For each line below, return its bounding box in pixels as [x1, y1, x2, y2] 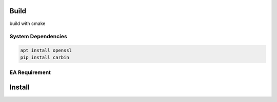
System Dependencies [9, 33, 68, 40]
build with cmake [9, 20, 46, 27]
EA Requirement [9, 69, 51, 76]
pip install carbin [20, 55, 69, 61]
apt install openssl [20, 47, 72, 54]
